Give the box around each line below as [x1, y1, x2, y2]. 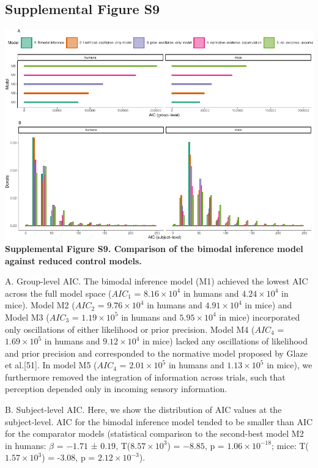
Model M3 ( [5, 310, 50, 323]
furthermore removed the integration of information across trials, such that [5, 370, 286, 383]
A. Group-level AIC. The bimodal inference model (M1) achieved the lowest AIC [5, 275, 308, 288]
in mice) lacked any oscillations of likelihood [142, 335, 308, 347]
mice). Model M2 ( [5, 299, 75, 311]
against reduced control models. [5, 254, 142, 267]
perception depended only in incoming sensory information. [5, 382, 227, 395]
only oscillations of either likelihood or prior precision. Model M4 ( [5, 322, 255, 335]
